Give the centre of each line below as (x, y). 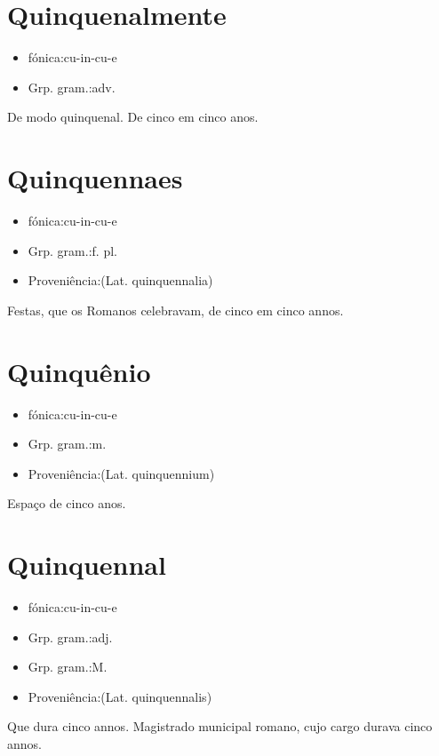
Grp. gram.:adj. (70, 637)
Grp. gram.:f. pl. (72, 250)
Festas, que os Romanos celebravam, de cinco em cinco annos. (176, 310)
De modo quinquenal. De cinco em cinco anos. (133, 117)
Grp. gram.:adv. (72, 87)
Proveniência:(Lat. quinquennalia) (120, 280)
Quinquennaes (95, 178)
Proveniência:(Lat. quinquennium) (121, 473)
